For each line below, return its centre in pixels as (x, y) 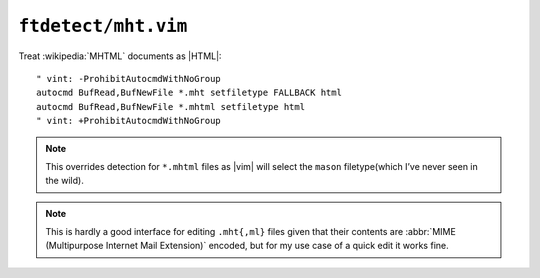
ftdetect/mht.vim (103, 26)
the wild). (64, 181)
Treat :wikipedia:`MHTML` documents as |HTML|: (120, 56)
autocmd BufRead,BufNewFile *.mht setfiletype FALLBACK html (189, 93)
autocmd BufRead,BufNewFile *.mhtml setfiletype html (170, 106)
